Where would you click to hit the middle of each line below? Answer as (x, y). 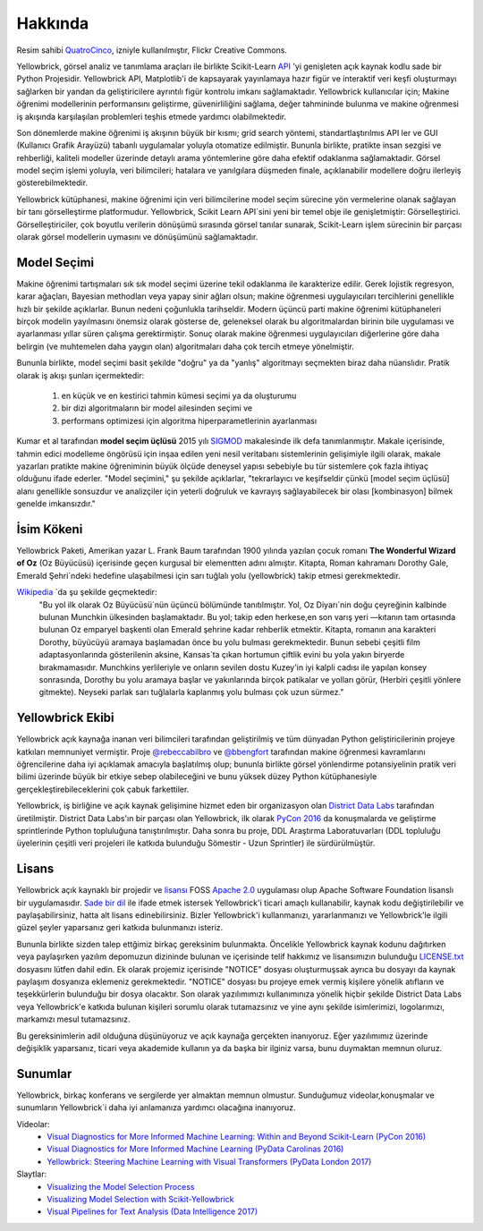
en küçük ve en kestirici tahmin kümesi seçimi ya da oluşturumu (179, 396)
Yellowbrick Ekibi (66, 718)
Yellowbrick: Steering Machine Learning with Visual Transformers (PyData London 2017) (209, 1161)
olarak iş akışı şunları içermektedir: (80, 375)
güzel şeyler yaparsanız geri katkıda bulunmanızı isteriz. (120, 928)
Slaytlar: (32, 1174)
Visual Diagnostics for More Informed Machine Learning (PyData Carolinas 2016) (195, 1149)
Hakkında (53, 23)
